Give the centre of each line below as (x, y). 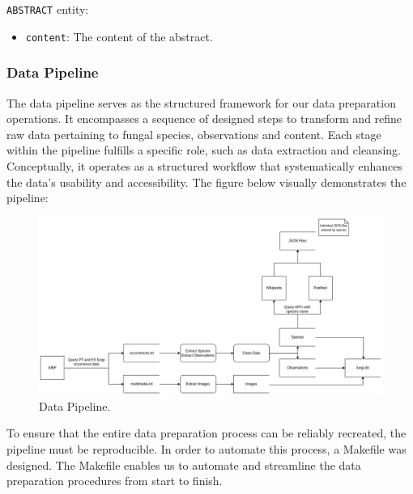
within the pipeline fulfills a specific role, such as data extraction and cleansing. (204, 150)
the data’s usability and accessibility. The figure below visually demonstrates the (206, 182)
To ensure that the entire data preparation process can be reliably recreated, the (206, 433)
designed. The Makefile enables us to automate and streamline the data (184, 464)
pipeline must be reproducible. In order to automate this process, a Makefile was (206, 448)
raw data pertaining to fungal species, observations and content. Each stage (194, 134)
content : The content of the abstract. (119, 36)
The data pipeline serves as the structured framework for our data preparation (201, 102)
